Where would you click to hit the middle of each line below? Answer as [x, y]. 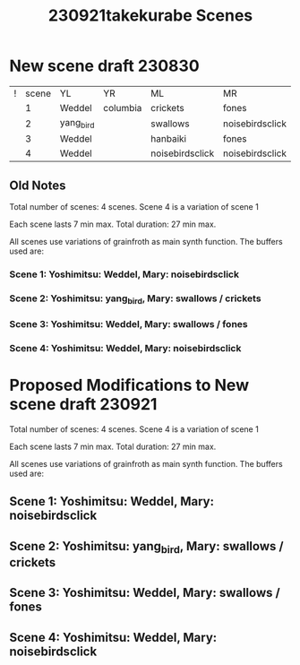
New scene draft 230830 [104, 66]
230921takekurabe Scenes [150, 16]
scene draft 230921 [83, 405]
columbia [122, 108]
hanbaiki [168, 139]
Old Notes [38, 185]
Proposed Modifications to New [129, 385]
